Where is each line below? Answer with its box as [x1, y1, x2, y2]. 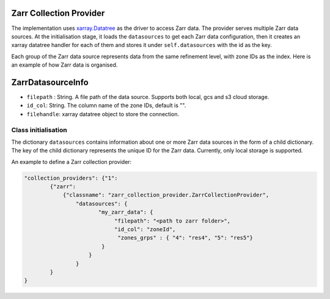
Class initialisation [11, 125, 67, 134]
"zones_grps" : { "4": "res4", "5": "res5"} [117, 234, 254, 242]
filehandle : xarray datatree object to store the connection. [26, 110, 180, 117]
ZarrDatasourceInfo [11, 77, 89, 87]
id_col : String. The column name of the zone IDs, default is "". [26, 102, 186, 109]
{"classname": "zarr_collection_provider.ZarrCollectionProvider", [62, 191, 269, 199]
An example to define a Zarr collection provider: [11, 158, 132, 165]
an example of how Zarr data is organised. [11, 61, 118, 68]
